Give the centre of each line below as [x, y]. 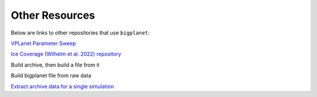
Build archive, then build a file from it [55, 65]
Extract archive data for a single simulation [63, 86]
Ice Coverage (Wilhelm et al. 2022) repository [66, 54]
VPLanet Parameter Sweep [43, 43]
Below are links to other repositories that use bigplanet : [80, 33]
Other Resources [53, 15]
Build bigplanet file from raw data [51, 75]
